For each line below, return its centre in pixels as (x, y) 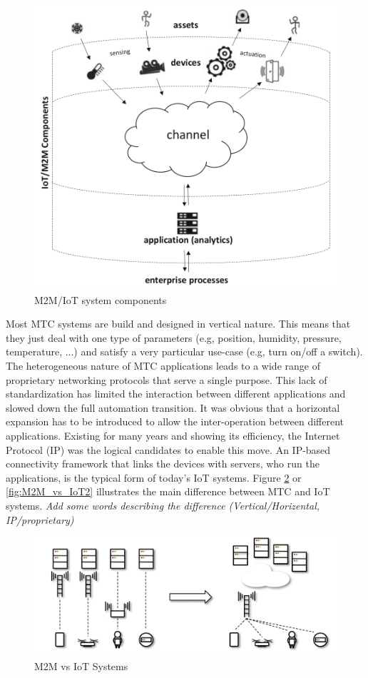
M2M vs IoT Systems (81, 666)
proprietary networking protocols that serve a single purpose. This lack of (167, 379)
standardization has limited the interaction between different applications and (176, 394)
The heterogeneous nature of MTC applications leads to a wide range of (163, 366)
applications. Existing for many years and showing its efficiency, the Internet (173, 436)
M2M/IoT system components (101, 299)
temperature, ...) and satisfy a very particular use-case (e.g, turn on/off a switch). (184, 351)
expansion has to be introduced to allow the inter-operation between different (175, 421)
